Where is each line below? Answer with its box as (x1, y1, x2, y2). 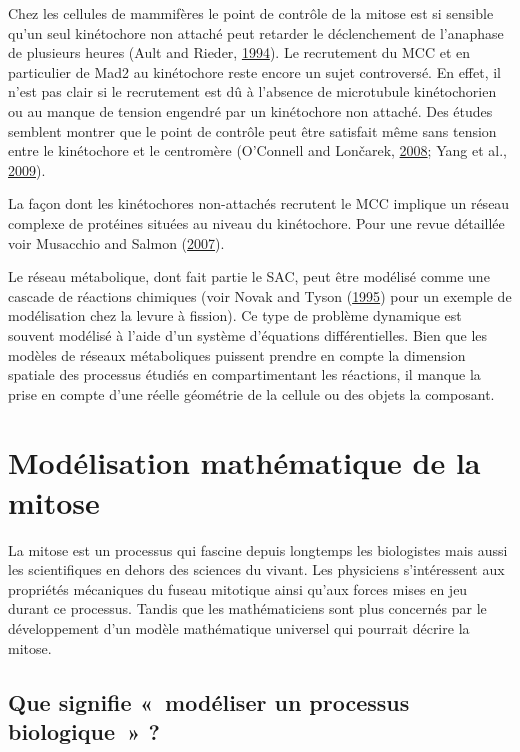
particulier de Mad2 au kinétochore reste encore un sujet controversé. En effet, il (8, 61, 502, 82)
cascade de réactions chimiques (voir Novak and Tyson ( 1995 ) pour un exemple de (8, 285, 512, 306)
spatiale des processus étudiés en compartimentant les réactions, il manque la (8, 364, 481, 385)
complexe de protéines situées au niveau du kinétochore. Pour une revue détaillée (8, 212, 505, 233)
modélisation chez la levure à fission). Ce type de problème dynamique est (8, 305, 462, 326)
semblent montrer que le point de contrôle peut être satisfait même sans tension (8, 120, 497, 141)
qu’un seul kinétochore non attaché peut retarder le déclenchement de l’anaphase (8, 22, 504, 43)
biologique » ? (8, 715, 160, 746)
